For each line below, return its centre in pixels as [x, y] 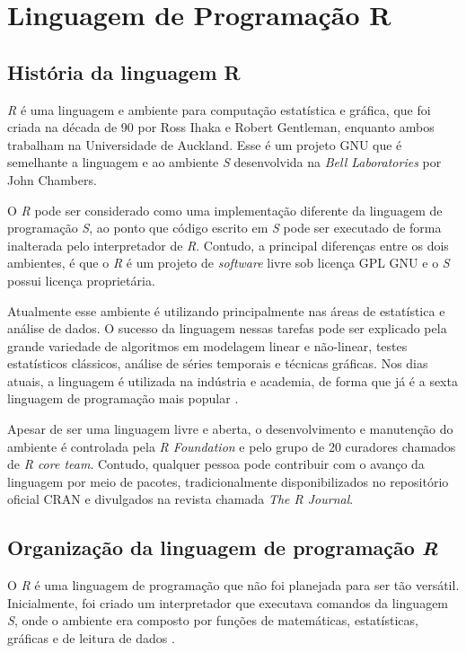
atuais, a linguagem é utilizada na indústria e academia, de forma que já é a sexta [233, 380]
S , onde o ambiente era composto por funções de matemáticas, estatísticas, [213, 620]
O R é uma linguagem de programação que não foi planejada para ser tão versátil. [233, 585]
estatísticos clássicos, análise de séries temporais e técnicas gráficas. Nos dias [218, 363]
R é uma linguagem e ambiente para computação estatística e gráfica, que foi [219, 109]
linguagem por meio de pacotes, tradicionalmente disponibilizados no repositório [228, 481]
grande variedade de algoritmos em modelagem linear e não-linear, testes [207, 345]
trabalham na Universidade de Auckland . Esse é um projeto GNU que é [205, 144]
